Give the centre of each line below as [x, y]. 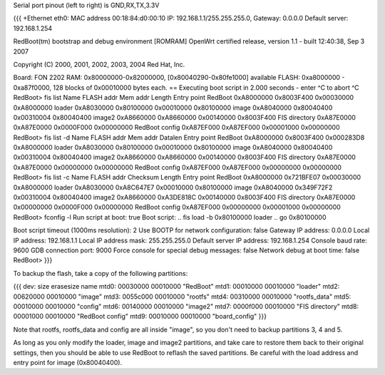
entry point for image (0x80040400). [68, 362]
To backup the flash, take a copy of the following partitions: [101, 273]
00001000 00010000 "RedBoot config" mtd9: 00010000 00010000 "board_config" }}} [140, 317]
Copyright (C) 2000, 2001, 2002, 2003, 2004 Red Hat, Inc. [99, 64]
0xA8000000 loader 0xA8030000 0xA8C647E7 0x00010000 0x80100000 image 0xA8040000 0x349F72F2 [173, 187]
